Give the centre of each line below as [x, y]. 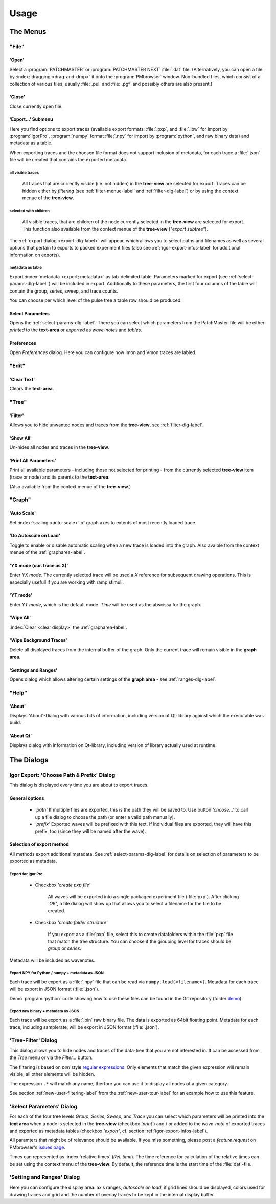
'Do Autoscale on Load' [35, 536]
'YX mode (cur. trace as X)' [39, 566]
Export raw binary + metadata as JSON [44, 1011]
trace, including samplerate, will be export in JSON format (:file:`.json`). [84, 1027]
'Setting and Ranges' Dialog [45, 1177]
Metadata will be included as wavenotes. [52, 960]
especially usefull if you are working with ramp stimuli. [67, 582]
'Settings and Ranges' [33, 670]
